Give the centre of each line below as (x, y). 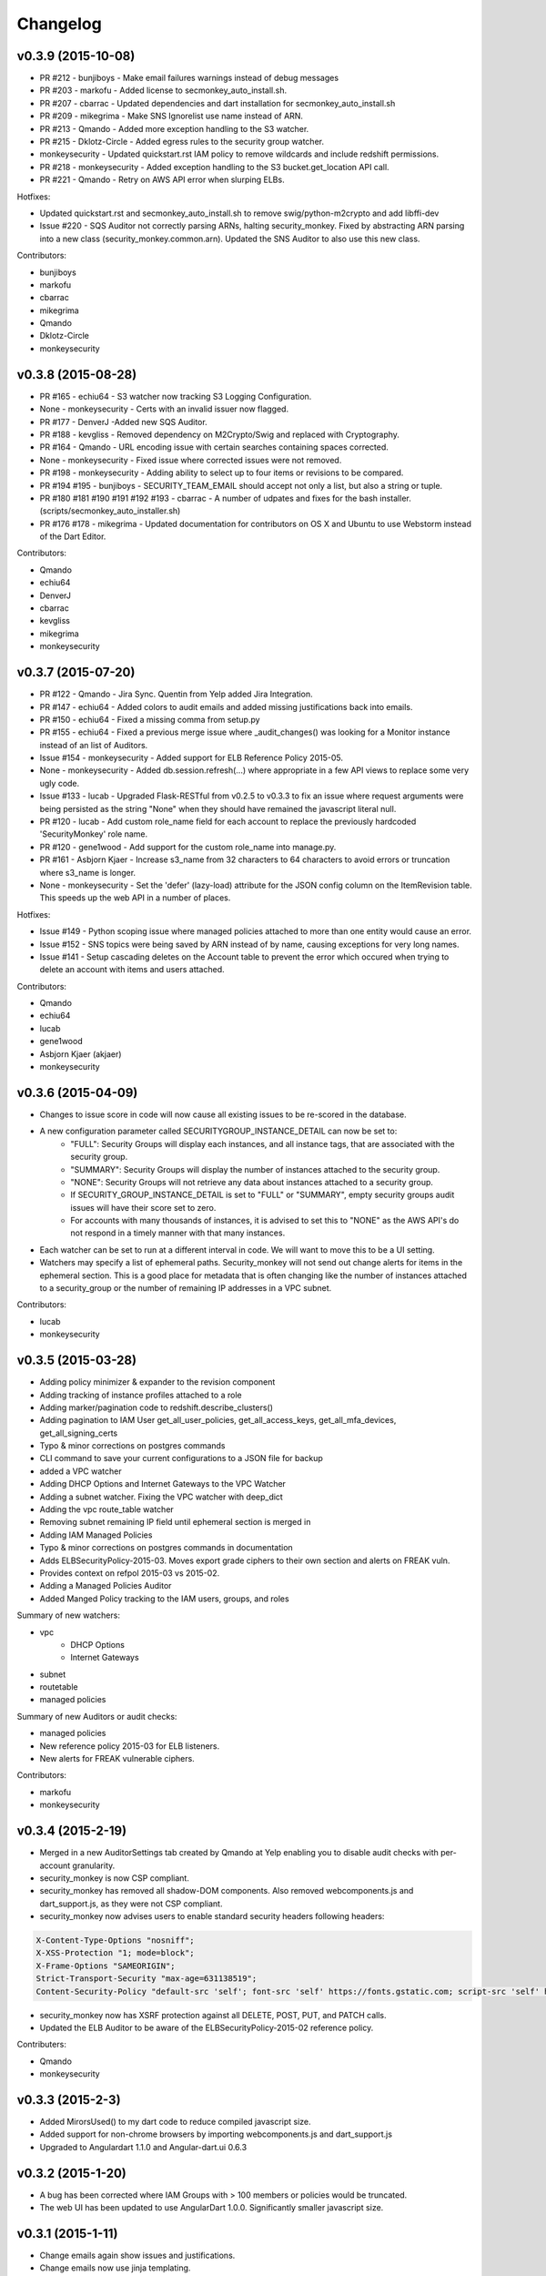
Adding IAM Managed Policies (96, 1535)
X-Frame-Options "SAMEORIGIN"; (106, 1966)
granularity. (94, 1865)
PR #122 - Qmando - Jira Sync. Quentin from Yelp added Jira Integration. (176, 694)
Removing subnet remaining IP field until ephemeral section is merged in (175, 1522)
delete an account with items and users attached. (132, 970)
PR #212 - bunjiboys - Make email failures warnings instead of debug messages (189, 78)
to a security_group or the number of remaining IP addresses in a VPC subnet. (186, 1288)
